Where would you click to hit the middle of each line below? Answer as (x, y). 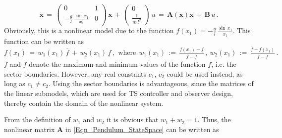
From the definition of (37, 119)
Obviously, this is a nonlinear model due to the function (89, 30)
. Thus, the (214, 119)
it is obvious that (133, 119)
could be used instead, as (205, 73)
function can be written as (44, 41)
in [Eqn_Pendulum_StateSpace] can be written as (142, 129)
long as (15, 83)
